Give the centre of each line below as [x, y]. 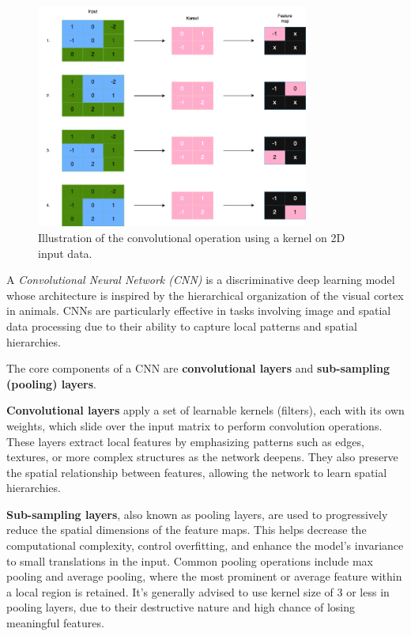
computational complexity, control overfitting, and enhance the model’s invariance [205, 545]
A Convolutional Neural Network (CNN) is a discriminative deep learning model [201, 280]
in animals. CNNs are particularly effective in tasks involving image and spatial [199, 310]
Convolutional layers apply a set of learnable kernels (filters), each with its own [205, 410]
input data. [65, 253]
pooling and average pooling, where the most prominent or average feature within [204, 576]
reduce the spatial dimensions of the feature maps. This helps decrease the [187, 530]
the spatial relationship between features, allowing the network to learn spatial [197, 472]
